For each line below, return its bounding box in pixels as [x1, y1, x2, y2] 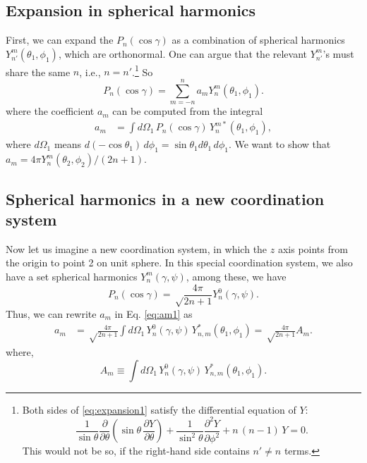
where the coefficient [6, 104, 95, 118]
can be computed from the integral [112, 104, 263, 118]
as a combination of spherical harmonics [172, 32, 345, 47]
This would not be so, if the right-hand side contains [22, 443, 250, 458]
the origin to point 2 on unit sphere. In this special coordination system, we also [6, 255, 353, 270]
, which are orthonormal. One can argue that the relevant [58, 46, 308, 61]
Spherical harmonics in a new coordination [6, 187, 325, 209]
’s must [323, 46, 354, 61]
